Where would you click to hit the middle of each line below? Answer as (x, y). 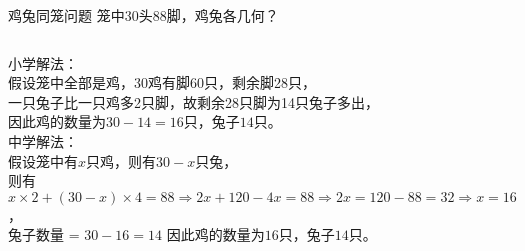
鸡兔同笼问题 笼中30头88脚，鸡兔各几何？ (143, 15)
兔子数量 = (44, 234)
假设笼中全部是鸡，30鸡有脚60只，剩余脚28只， (162, 82)
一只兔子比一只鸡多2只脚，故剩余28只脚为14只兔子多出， (193, 101)
